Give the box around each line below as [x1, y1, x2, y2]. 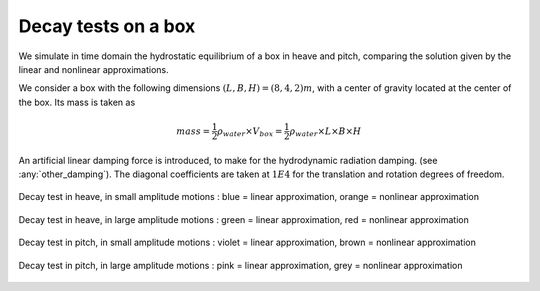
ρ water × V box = [216, 125, 283, 139]
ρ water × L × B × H [289, 125, 362, 139]
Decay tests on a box [18, 15, 196, 37]
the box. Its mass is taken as [18, 96, 136, 108]
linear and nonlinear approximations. [18, 63, 169, 75]
